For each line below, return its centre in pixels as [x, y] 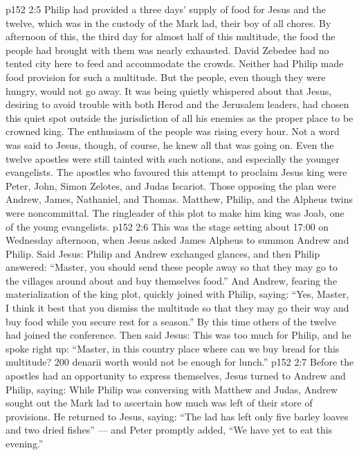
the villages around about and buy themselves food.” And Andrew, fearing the [172, 280]
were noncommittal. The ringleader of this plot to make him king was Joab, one [175, 212]
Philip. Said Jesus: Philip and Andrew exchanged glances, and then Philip [163, 253]
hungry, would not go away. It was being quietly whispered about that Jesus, [169, 90]
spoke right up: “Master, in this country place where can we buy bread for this [173, 348]
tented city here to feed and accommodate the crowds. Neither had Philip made [175, 63]
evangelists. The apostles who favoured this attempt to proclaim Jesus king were [176, 172]
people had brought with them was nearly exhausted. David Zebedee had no [167, 50]
